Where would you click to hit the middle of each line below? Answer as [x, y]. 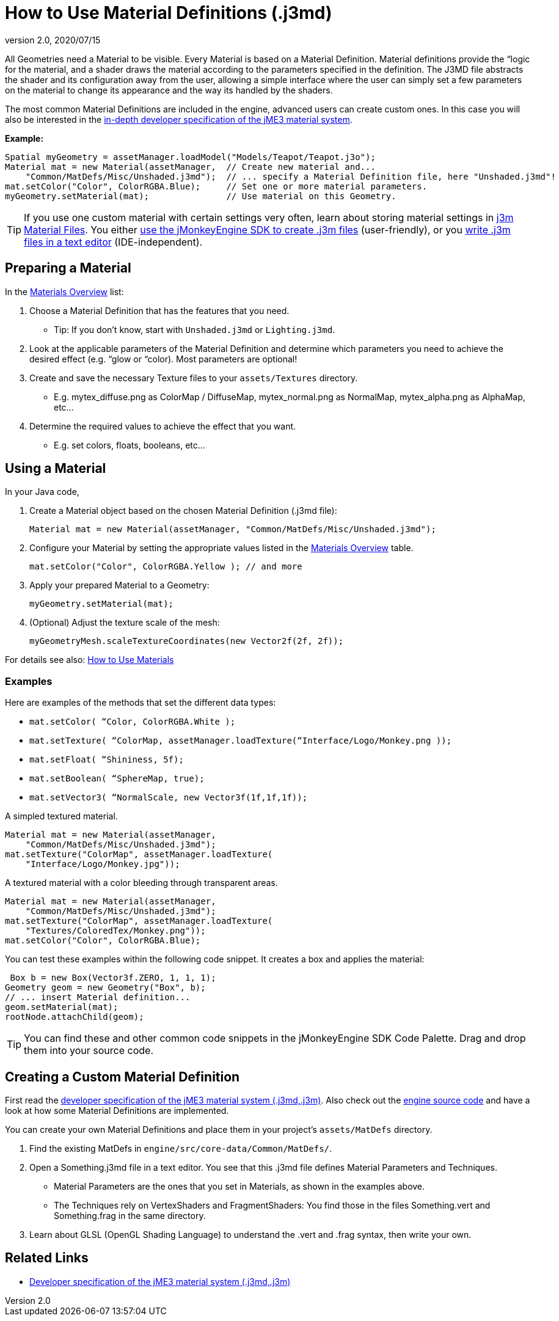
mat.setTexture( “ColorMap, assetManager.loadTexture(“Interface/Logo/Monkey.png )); [241, 741]
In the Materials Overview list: [64, 291]
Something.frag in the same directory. [130, 1216]
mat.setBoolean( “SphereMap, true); [117, 779]
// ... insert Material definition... [98, 997]
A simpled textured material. [61, 816]
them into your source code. [89, 1051]
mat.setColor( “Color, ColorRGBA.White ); [133, 722]
